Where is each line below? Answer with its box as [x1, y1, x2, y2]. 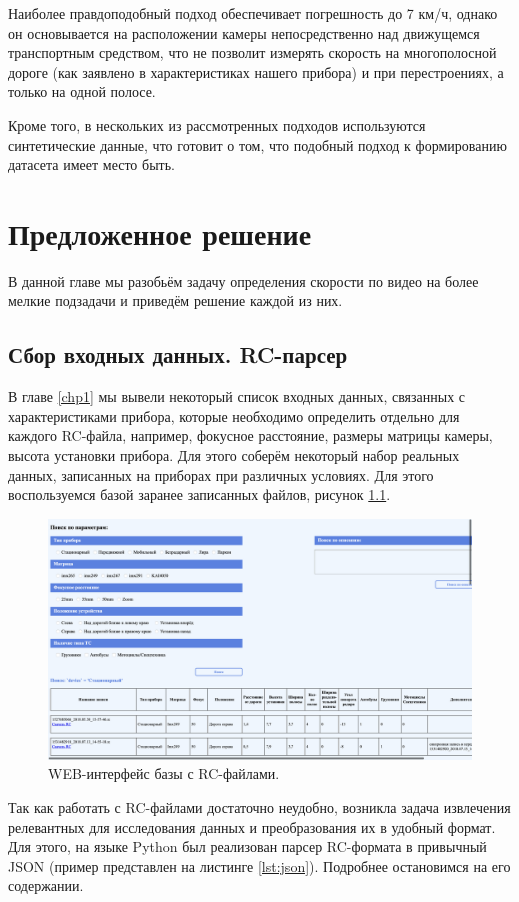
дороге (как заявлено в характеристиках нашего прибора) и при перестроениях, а [8, 61, 504, 82]
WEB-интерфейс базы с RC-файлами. [48, 763, 280, 784]
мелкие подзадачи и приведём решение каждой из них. [8, 290, 343, 311]
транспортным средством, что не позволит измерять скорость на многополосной [8, 42, 497, 63]
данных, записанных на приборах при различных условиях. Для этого [8, 464, 434, 485]
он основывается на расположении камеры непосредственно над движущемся [8, 22, 480, 43]
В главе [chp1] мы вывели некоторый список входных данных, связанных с [8, 386, 466, 407]
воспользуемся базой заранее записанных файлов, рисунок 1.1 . [8, 484, 391, 505]
